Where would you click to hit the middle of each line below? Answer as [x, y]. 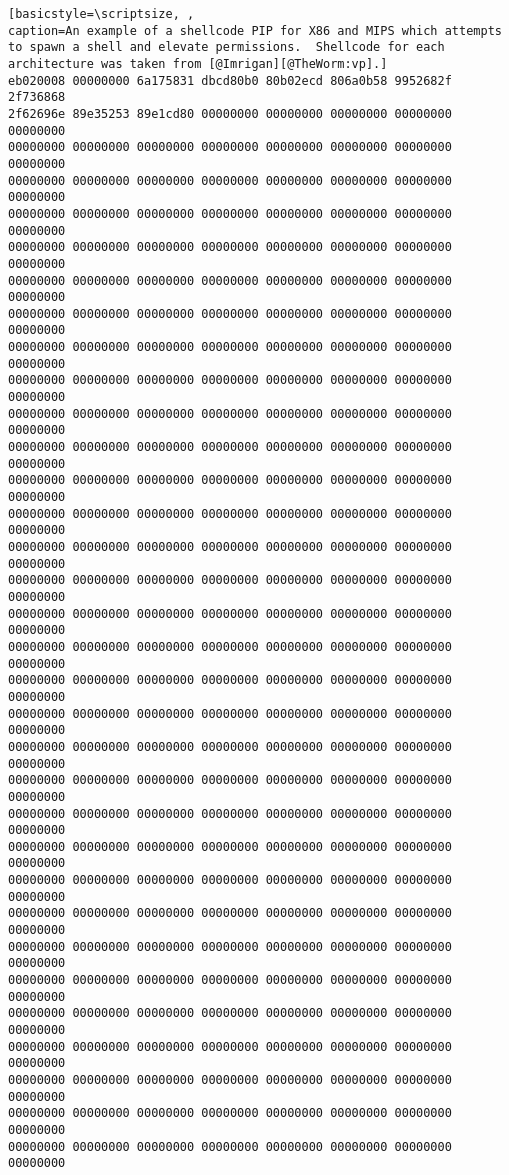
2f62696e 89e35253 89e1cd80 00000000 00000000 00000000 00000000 [230, 113]
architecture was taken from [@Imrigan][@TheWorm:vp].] [198, 63]
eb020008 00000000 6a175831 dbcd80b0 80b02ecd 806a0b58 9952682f [230, 80]
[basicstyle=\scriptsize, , [101, 14]
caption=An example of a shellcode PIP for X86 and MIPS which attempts [255, 30]
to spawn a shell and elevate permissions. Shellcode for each [226, 47]
